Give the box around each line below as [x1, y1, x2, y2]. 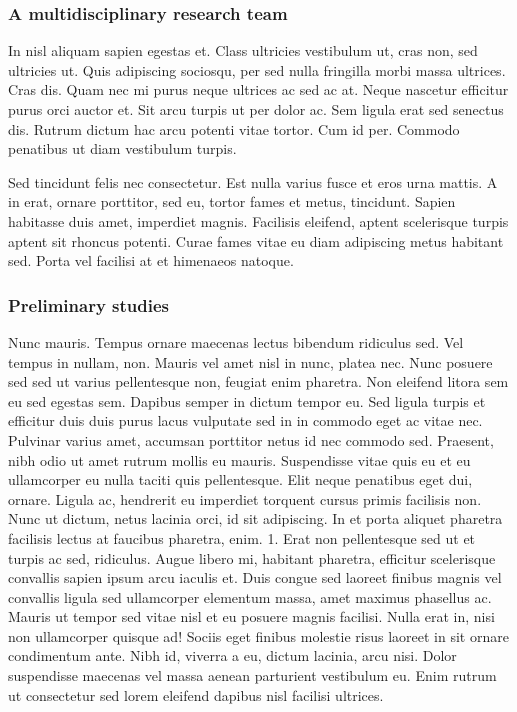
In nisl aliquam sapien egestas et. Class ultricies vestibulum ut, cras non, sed [8, 40, 478, 61]
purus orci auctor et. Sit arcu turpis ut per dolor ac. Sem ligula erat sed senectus [8, 99, 504, 119]
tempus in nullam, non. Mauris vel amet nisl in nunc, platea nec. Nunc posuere [8, 351, 493, 372]
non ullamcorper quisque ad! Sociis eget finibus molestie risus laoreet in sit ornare [8, 625, 509, 646]
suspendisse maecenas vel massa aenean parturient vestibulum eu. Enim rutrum [8, 665, 497, 686]
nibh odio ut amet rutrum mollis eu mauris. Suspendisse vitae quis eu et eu [8, 449, 471, 470]
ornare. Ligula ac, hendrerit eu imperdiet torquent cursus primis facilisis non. [8, 488, 482, 509]
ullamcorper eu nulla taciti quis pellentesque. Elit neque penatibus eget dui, [8, 469, 473, 490]
